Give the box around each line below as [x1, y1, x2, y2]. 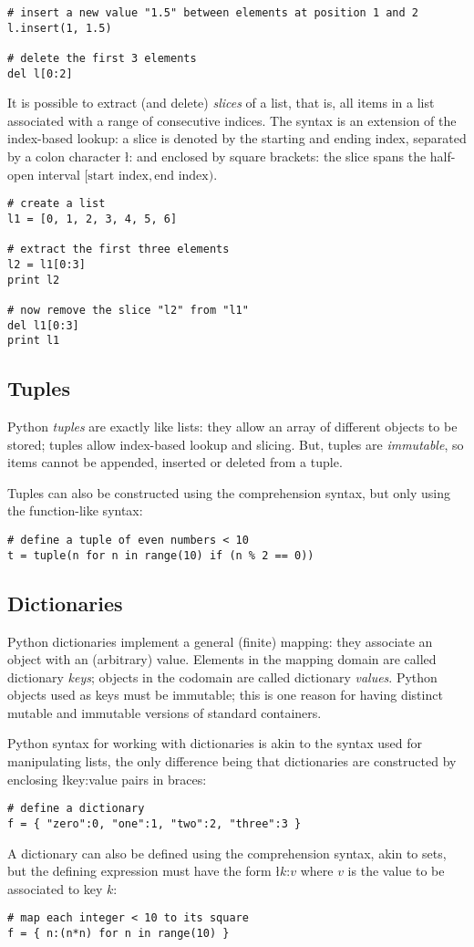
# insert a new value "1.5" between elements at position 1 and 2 [7, 6, 419, 19]
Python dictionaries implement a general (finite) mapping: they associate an [7, 631, 433, 650]
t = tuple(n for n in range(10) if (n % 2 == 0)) [7, 548, 314, 562]
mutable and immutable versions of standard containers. [7, 702, 322, 722]
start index [88, 169, 149, 182]
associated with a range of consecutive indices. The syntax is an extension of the [7, 110, 457, 130]
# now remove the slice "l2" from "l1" [7, 303, 249, 317]
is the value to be [347, 861, 445, 880]
